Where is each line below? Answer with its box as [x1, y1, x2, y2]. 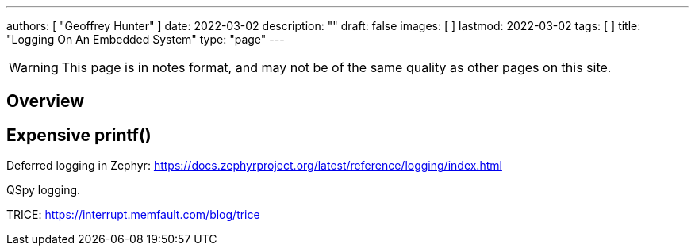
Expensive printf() [6, 124, 152, 145]
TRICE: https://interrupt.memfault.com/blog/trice [6, 208, 260, 222]
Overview [6, 91, 85, 112]
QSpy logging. [6, 183, 81, 197]
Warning [9, 59, 59, 75]
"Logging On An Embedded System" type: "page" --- [6, 32, 285, 46]
